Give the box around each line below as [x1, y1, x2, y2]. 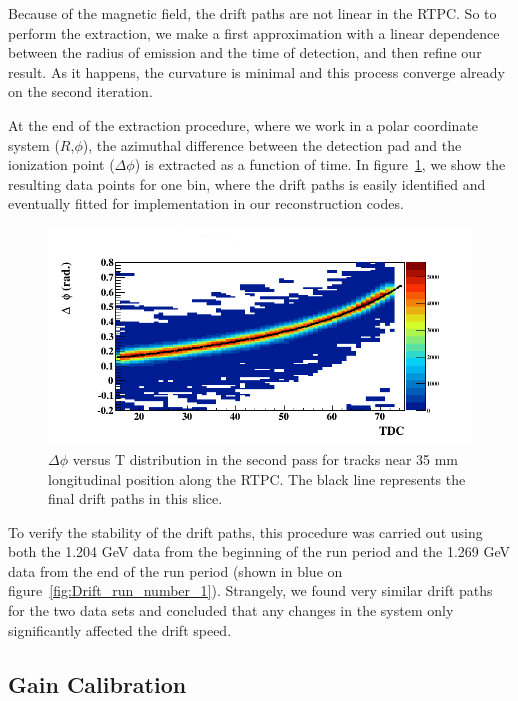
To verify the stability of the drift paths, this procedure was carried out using [8, 521, 483, 542]
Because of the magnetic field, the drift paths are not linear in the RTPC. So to [8, 3, 497, 23]
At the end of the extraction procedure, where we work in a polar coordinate [8, 114, 479, 135]
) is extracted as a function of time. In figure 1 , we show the [134, 154, 506, 175]
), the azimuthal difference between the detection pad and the [82, 134, 462, 155]
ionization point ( [8, 154, 115, 175]
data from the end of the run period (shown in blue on [8, 560, 343, 581]
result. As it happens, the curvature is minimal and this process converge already [8, 61, 505, 82]
